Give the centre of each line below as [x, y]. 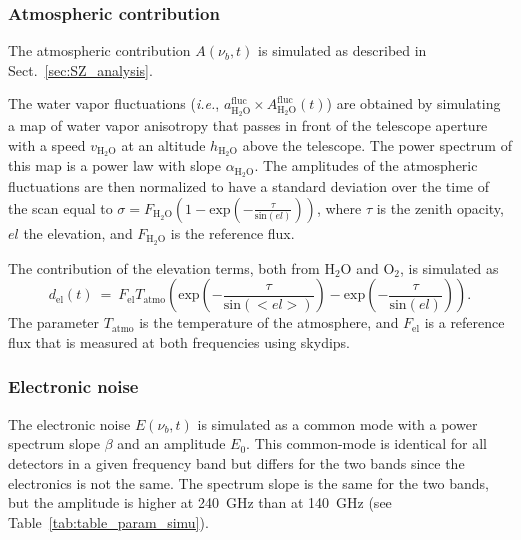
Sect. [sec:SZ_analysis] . [80, 69]
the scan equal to [60, 207]
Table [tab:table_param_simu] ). [108, 521]
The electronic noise [69, 423]
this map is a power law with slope [114, 165]
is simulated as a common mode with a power [337, 423]
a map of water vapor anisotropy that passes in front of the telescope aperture [248, 124]
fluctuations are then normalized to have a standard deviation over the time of [248, 186]
